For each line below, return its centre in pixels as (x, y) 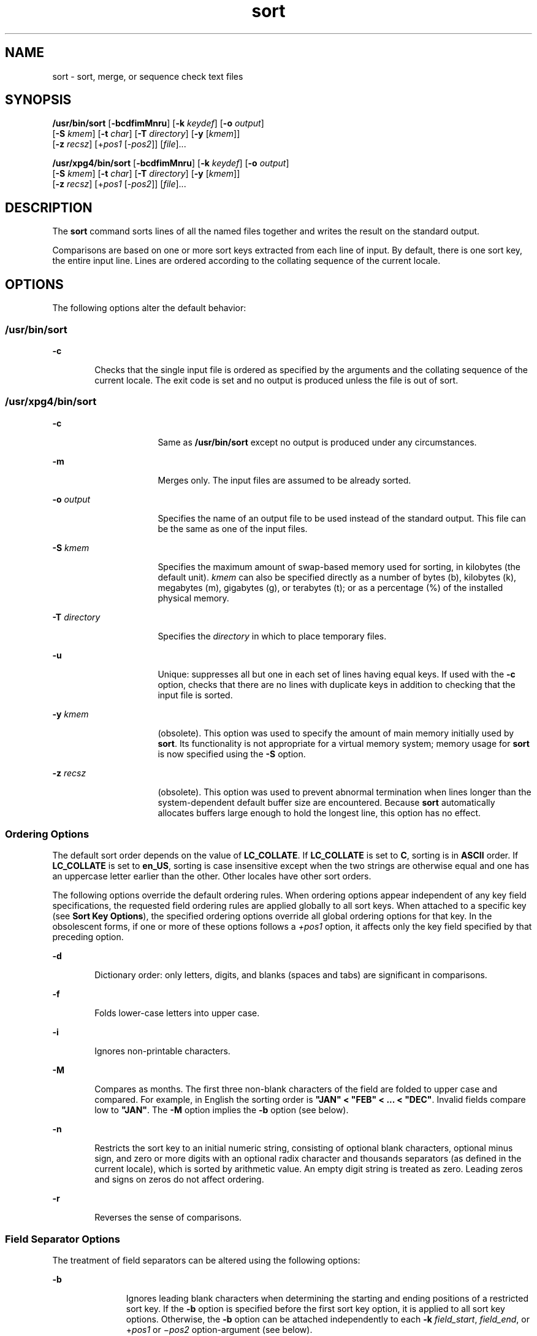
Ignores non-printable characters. (162, 1051)
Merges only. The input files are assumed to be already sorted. (284, 480)
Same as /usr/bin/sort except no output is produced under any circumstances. (317, 442)
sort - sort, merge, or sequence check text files (148, 76)
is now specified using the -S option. (232, 754)
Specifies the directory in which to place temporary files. (272, 636)
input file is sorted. (195, 695)
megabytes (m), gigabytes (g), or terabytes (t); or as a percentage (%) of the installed (330, 587)
